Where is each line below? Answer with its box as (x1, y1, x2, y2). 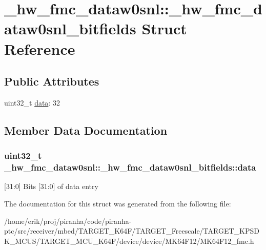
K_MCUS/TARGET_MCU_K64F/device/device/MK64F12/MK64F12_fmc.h (4, 235, 254, 246)
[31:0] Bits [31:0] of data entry (4, 181, 98, 192)
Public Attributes (4, 73, 99, 89)
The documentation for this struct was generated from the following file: (4, 198, 231, 209)
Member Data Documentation (4, 122, 168, 138)
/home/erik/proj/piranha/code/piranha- (4, 215, 132, 226)
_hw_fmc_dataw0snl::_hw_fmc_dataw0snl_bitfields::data (4, 161, 256, 174)
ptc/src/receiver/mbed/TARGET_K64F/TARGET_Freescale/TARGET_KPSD (4, 225, 259, 236)
